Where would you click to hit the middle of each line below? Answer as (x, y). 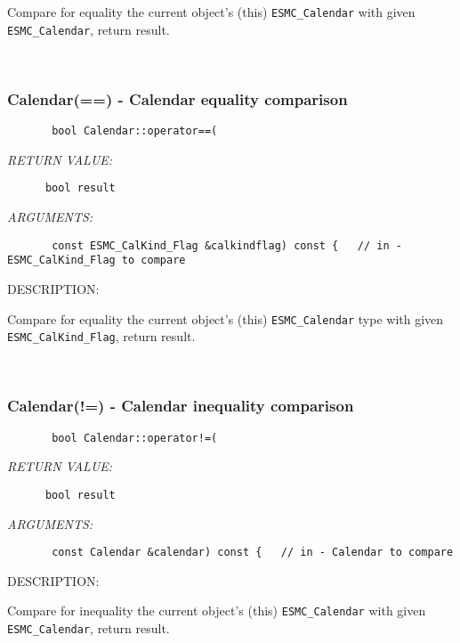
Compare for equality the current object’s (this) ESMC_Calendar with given (211, 12)
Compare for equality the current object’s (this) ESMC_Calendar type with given (226, 318)
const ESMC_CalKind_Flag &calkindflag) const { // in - (227, 245)
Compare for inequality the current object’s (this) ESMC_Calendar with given (217, 610)
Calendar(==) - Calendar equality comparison (178, 98)
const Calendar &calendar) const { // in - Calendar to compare (253, 553)
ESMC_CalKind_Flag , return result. (101, 336)
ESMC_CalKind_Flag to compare (97, 260)
